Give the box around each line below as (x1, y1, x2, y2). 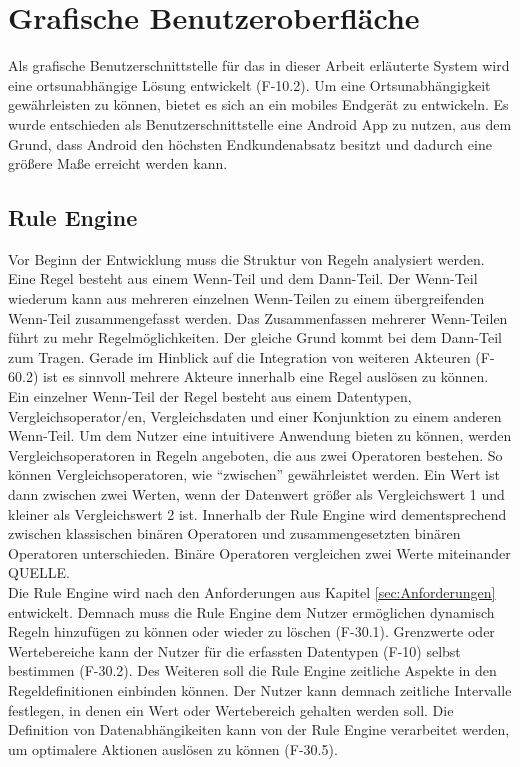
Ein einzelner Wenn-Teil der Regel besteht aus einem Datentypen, (8, 386, 412, 407)
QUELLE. (8, 562, 70, 583)
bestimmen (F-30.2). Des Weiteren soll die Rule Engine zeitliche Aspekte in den (8, 660, 497, 681)
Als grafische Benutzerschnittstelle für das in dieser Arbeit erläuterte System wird (8, 55, 510, 76)
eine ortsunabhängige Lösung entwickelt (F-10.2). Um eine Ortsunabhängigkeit (8, 74, 491, 95)
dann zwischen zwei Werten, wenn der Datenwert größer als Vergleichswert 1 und (8, 484, 505, 505)
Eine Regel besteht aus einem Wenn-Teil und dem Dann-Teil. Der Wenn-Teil (8, 268, 478, 289)
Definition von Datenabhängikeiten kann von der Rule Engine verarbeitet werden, (8, 719, 510, 740)
